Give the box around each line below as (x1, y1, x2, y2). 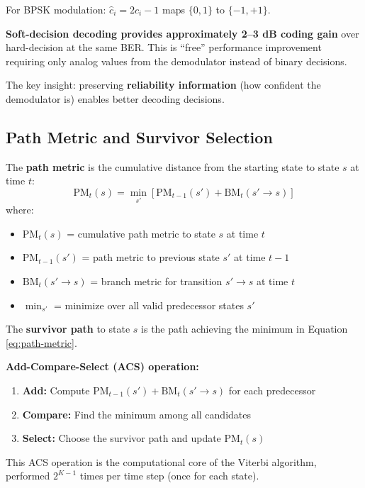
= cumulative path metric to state (67, 226, 215, 240)
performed (6, 468, 50, 483)
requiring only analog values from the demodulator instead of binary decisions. (6, 53, 347, 68)
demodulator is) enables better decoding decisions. (6, 91, 225, 106)
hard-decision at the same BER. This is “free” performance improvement (6, 40, 322, 55)
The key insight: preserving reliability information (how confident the (6, 77, 321, 92)
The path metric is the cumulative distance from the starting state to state (6, 159, 339, 174)
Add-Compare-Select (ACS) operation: (6, 359, 199, 374)
